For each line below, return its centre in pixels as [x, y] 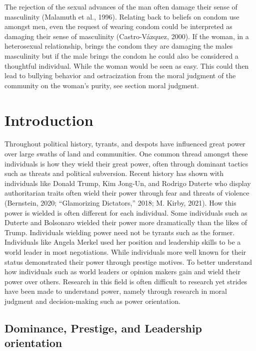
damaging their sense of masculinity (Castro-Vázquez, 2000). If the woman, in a [127, 36]
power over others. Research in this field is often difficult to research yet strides [126, 281]
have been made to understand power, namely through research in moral [116, 291]
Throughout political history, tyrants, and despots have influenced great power [125, 144]
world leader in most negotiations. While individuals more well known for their [125, 252]
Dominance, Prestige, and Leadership [103, 328]
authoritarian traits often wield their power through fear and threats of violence [127, 193]
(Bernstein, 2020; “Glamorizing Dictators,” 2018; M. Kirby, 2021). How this [120, 203]
